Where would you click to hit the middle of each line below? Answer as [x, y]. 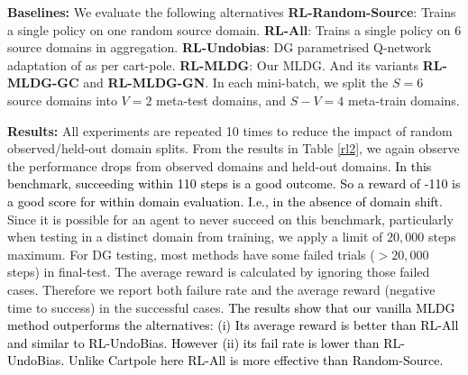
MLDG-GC [43, 82]
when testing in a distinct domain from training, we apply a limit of [195, 237]
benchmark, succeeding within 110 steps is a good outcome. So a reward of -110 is [234, 183]
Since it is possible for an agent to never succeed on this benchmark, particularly [230, 219]
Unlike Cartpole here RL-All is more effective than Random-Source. [256, 360]
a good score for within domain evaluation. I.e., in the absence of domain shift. [225, 201]
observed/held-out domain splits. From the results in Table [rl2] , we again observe [234, 148]
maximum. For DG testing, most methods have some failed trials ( [191, 254]
